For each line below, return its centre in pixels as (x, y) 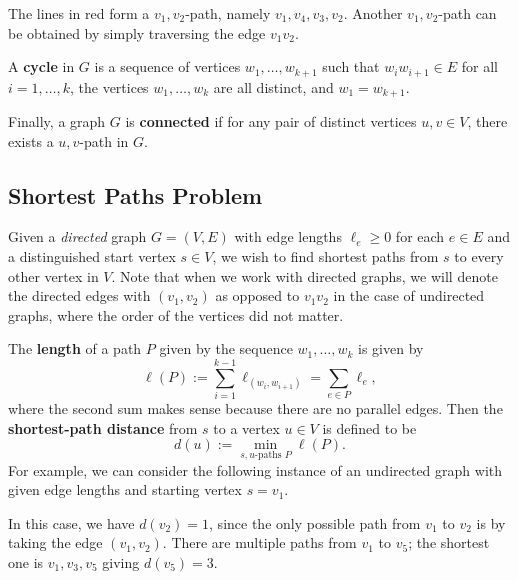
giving (121, 561)
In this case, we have (71, 522)
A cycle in (41, 66)
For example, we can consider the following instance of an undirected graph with (255, 469)
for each (420, 236)
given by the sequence (226, 348)
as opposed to (257, 295)
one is (26, 561)
